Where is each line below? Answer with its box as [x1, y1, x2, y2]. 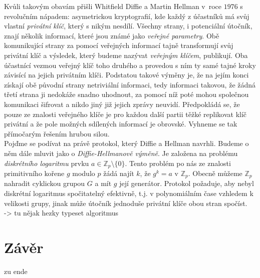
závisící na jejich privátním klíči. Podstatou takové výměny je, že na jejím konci [4, 69, 249, 80]
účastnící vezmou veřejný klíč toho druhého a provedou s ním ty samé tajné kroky [4, 59, 256, 70]
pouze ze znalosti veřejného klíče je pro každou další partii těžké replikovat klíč [4, 108, 247, 119]
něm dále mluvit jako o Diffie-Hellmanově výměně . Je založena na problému [4, 147, 238, 158]
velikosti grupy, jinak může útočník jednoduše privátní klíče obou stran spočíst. [4, 197, 247, 208]
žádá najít [103, 167, 134, 178]
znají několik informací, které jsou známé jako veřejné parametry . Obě [4, 30, 219, 40]
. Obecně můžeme [188, 167, 242, 178]
